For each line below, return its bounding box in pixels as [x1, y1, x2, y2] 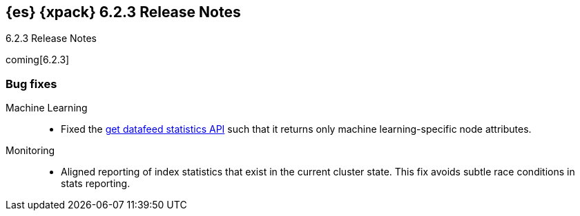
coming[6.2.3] [6, 54, 70, 66]
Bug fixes [6, 76, 57, 91]
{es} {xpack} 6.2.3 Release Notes [6, 3, 241, 21]
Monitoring [6, 144, 55, 157]
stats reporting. [61, 177, 130, 190]
